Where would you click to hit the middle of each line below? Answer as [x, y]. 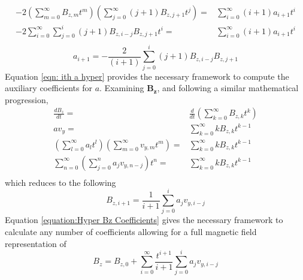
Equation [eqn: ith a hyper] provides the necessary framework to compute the [147, 76]
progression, [27, 99]
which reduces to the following [60, 182]
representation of [36, 243]
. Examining [122, 88]
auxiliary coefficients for [49, 88]
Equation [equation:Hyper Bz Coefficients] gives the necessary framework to [144, 220]
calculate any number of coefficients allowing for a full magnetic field [131, 232]
